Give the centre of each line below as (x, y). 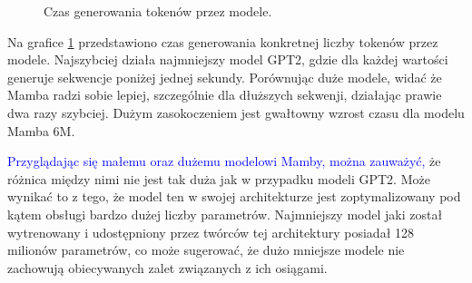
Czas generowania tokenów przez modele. (158, 11)
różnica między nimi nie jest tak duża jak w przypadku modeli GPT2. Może (219, 178)
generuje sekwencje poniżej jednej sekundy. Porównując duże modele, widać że (225, 77)
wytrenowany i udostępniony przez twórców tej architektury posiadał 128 (211, 232)
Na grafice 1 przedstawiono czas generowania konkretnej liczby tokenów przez (223, 41)
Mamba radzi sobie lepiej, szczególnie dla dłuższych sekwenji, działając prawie (225, 95)
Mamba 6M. (41, 130)
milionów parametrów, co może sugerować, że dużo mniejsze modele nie (206, 250)
